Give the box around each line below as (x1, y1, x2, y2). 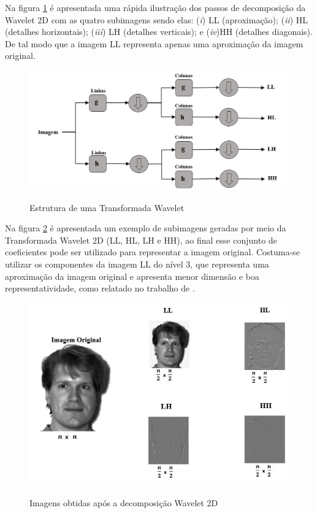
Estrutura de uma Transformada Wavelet (29, 201, 185, 214)
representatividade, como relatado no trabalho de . (5, 282, 195, 295)
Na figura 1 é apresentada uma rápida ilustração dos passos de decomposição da (5, 1, 306, 13)
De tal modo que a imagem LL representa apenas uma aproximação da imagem (5, 37, 304, 50)
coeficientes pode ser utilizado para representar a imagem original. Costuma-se (5, 245, 300, 258)
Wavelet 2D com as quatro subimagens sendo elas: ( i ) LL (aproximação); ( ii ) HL (5, 13, 308, 26)
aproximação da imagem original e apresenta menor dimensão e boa (5, 269, 259, 282)
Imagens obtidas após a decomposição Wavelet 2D (29, 496, 218, 509)
